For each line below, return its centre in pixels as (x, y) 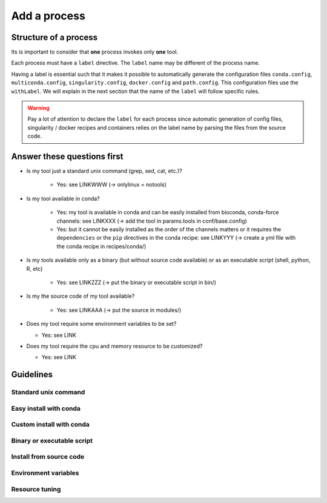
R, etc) (35, 268)
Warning (38, 108)
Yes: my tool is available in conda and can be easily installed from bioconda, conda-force (168, 212)
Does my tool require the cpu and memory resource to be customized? (114, 346)
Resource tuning (36, 489)
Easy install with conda (46, 408)
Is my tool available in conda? (63, 198)
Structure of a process (54, 37)
